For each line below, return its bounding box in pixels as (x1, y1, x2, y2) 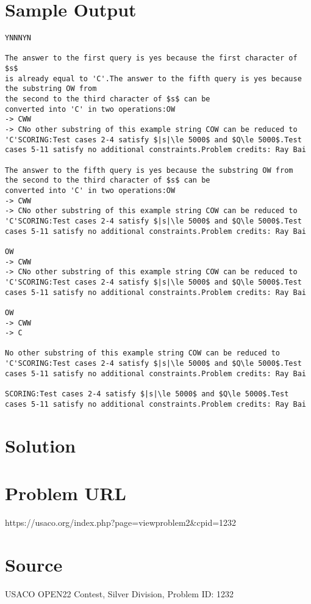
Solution (5, 432, 76, 457)
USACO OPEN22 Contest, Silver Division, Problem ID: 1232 (5, 587, 234, 600)
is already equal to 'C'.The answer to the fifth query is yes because (5, 74, 302, 83)
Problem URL (5, 480, 126, 505)
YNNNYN (5, 34, 31, 43)
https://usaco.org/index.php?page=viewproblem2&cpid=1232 (5, 515, 237, 528)
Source (5, 551, 63, 577)
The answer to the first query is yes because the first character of (5, 54, 298, 63)
